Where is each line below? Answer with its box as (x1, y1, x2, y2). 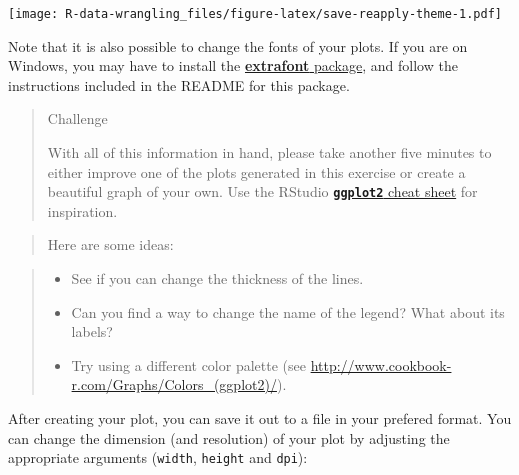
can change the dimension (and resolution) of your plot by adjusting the (8, 427, 450, 448)
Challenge (47, 108, 108, 129)
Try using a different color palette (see (71, 354, 306, 375)
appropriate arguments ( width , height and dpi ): (8, 447, 308, 468)
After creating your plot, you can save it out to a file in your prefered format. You (8, 408, 512, 429)
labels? (71, 321, 113, 342)
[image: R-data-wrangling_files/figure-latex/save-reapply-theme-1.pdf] (8, 7, 502, 21)
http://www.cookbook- (310, 354, 452, 375)
